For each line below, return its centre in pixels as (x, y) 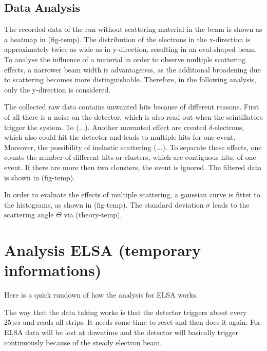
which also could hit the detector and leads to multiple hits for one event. (120, 137)
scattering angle (29, 215)
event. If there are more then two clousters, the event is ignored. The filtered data (133, 167)
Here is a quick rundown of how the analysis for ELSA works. (101, 295)
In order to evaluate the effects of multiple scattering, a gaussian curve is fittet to (132, 195)
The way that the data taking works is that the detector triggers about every (126, 312)
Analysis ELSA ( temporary (103, 250)
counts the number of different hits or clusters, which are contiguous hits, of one (130, 157)
